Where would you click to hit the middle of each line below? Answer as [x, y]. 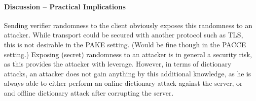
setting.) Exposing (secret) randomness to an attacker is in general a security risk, [128, 54]
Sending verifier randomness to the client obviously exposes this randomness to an [128, 25]
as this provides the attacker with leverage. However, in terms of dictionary [118, 64]
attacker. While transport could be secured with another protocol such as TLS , [124, 35]
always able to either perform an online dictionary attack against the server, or [123, 83]
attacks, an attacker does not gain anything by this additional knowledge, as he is [128, 73]
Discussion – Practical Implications [65, 6]
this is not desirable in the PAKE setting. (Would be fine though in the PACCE [125, 44]
